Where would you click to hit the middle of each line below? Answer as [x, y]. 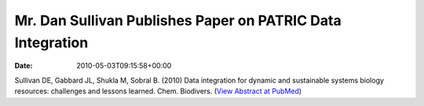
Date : [24, 66]
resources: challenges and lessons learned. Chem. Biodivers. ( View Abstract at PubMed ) [158, 91]
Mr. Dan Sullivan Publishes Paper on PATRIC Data [178, 20]
